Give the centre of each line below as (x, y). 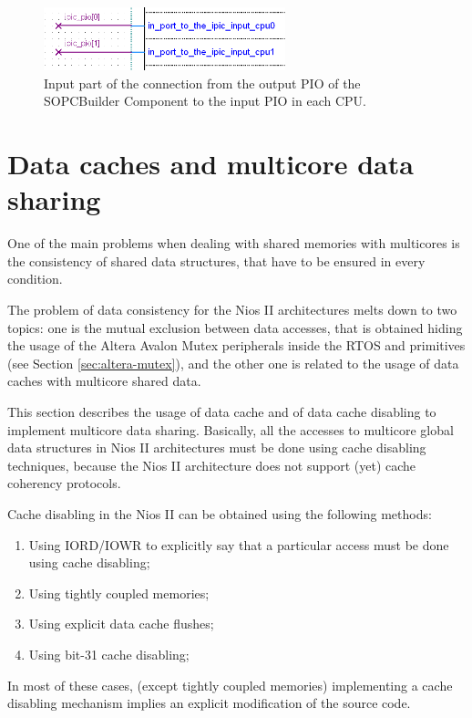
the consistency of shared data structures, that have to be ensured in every (216, 260)
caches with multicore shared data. (104, 381)
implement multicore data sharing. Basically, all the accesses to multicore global (231, 429)
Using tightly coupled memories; (119, 593)
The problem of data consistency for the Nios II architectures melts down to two (232, 310)
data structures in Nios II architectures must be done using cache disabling (217, 447)
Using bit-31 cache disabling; (109, 654)
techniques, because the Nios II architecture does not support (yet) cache (212, 465)
